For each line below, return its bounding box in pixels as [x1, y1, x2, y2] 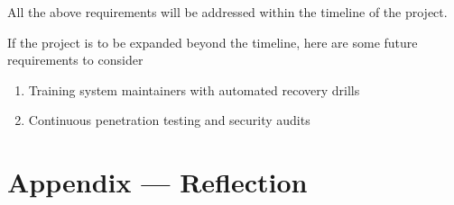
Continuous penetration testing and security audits [28, 111, 310, 129]
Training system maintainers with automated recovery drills [28, 80, 360, 99]
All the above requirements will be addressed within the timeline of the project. [7, 3, 448, 21]
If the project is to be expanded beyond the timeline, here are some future [7, 32, 418, 51]
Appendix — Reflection [7, 164, 308, 201]
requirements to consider [7, 50, 144, 69]
